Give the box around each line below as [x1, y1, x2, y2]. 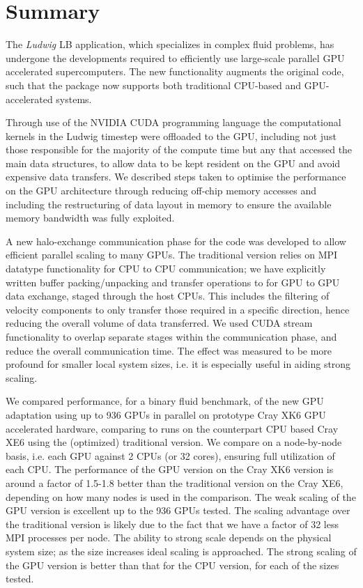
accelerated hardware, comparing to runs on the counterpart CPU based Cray [6, 421, 339, 435]
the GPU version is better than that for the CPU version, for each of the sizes [6, 557, 339, 572]
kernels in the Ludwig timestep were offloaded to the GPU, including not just [6, 128, 337, 143]
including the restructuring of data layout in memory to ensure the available [6, 196, 332, 211]
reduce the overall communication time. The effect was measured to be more [6, 343, 332, 357]
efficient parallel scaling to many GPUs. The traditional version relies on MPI [6, 247, 338, 262]
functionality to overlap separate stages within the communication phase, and [6, 330, 337, 343]
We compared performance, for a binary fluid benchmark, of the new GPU [6, 394, 324, 408]
